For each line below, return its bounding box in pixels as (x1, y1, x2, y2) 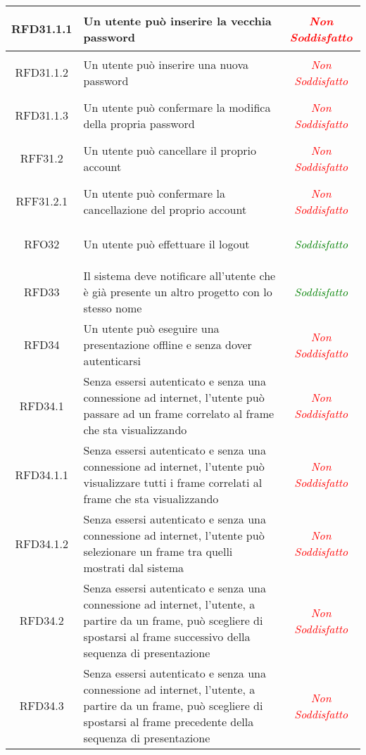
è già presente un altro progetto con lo (83, 284, 272, 300)
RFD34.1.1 (15, 466, 68, 483)
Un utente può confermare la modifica (83, 99, 271, 115)
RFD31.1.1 (11, 20, 72, 37)
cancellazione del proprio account (83, 201, 247, 217)
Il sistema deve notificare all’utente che (83, 267, 276, 284)
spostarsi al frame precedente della (83, 713, 254, 730)
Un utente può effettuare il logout (83, 236, 250, 252)
